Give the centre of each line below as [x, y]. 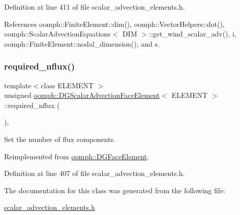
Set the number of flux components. [60, 139]
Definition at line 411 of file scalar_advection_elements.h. [95, 7]
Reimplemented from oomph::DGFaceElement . [77, 156]
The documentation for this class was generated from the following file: [115, 190]
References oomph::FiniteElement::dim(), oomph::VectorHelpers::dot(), [114, 24]
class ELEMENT [67, 85]
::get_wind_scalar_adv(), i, [192, 34]
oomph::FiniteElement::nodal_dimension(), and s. [82, 43]
